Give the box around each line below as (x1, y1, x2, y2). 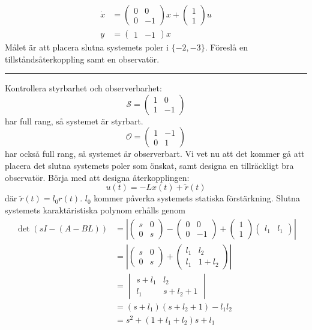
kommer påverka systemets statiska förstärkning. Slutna (94, 192, 300, 204)
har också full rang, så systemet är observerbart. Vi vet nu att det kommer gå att (5, 147, 305, 160)
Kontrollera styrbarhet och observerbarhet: (5, 82, 162, 94)
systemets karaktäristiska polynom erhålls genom (5, 204, 185, 216)
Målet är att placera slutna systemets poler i (5, 41, 169, 53)
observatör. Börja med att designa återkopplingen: (5, 171, 190, 183)
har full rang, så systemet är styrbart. (5, 114, 143, 127)
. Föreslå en (205, 41, 248, 53)
